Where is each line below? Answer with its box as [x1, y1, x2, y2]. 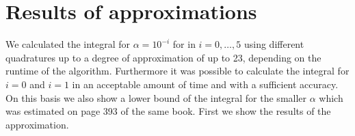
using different [244, 37, 304, 51]
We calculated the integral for [5, 37, 131, 51]
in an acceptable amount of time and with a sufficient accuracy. [72, 77, 339, 91]
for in [172, 37, 196, 51]
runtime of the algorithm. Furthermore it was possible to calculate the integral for [5, 64, 350, 78]
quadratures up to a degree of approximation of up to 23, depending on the [5, 50, 321, 64]
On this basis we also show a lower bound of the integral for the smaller [5, 90, 307, 105]
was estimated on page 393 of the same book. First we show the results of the [5, 104, 331, 118]
